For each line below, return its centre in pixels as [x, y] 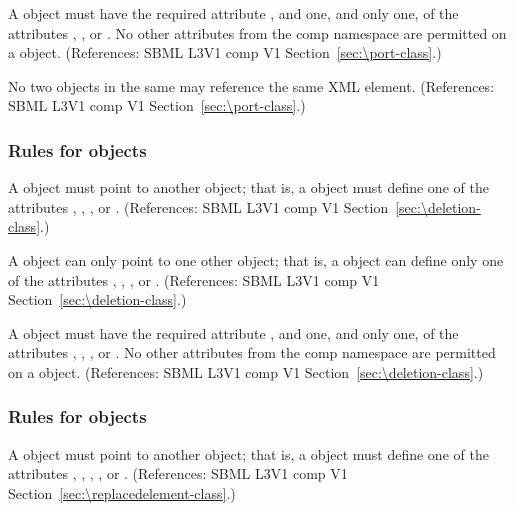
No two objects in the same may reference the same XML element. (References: [251, 85]
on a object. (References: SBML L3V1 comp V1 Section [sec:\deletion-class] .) [246, 371]
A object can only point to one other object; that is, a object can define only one [256, 259]
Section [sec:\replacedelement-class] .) [122, 492]
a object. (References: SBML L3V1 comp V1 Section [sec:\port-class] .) [225, 52]
